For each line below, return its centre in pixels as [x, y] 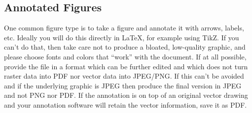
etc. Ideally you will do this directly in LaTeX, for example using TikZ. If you [122, 37]
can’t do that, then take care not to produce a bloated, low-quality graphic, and [125, 47]
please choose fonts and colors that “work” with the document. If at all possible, [125, 56]
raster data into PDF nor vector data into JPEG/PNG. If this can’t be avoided [124, 76]
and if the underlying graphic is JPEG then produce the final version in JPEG [123, 85]
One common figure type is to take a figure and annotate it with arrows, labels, [124, 28]
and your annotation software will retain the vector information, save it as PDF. [126, 104]
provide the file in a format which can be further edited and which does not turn [126, 66]
